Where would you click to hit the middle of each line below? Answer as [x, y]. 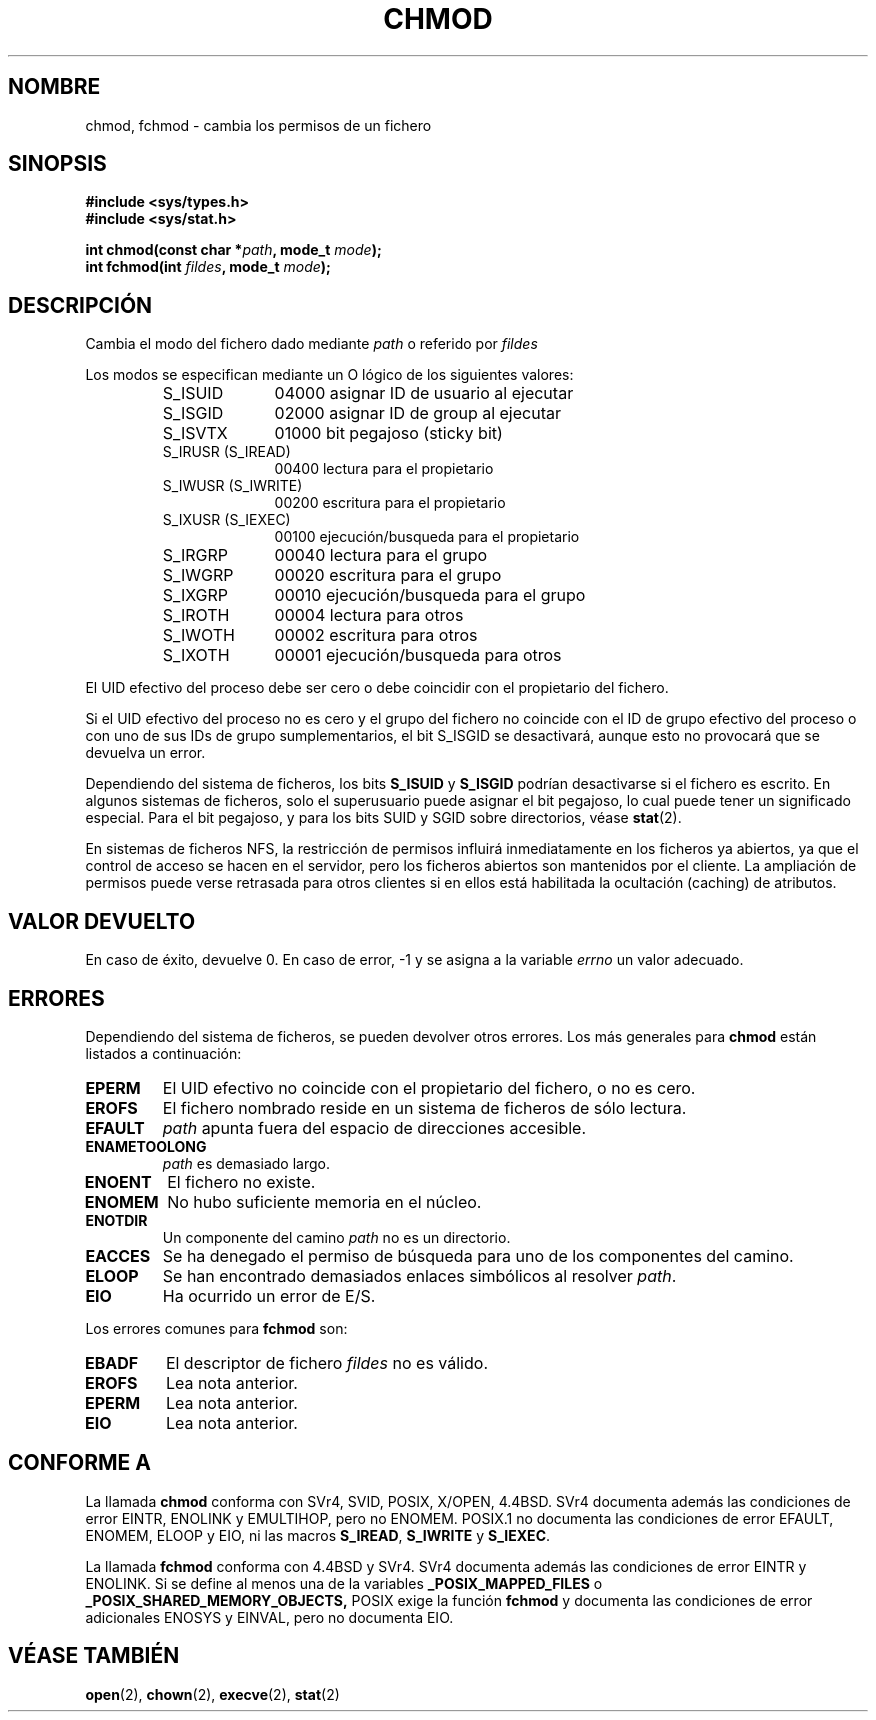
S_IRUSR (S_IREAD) [226, 452]
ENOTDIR [116, 1220]
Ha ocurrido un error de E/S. [269, 1295]
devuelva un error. [145, 753]
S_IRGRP [195, 555]
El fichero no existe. [241, 1181]
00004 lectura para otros [369, 615]
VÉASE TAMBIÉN [94, 1656]
